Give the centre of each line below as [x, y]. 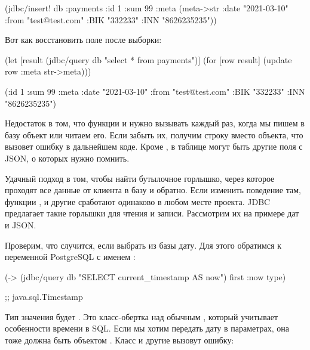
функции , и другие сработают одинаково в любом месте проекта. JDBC [138, 201]
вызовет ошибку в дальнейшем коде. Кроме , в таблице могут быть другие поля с [154, 146]
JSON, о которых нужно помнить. [67, 158]
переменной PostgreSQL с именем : [70, 257]
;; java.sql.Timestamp [44, 297]
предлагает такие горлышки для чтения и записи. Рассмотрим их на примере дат [152, 213]
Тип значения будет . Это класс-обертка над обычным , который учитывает [142, 316]
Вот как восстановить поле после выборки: [83, 40]
